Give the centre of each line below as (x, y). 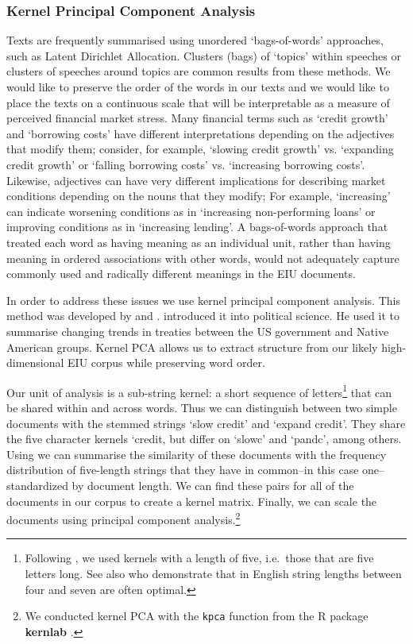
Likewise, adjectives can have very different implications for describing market (196, 180)
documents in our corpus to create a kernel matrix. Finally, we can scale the (192, 501)
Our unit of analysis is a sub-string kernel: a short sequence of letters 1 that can (199, 391)
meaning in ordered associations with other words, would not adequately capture (203, 258)
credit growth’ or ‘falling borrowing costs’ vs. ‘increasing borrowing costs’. (186, 164)
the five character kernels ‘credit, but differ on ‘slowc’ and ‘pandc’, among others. (204, 439)
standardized (37, 485)
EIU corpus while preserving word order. (166, 362)
